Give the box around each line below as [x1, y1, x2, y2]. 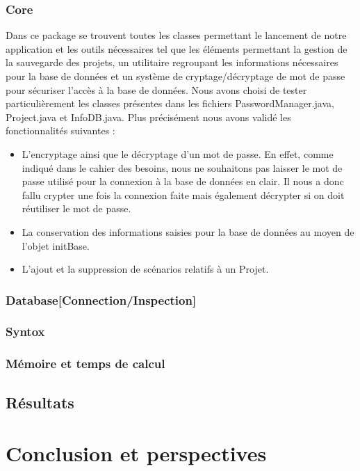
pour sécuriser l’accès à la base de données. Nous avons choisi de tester [6, 82, 307, 97]
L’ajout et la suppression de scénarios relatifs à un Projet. [22, 262, 269, 276]
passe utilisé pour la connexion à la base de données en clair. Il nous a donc [22, 174, 344, 189]
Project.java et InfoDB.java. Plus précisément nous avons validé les [6, 109, 291, 124]
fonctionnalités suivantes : [6, 123, 115, 138]
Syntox [6, 323, 45, 340]
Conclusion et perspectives [6, 439, 267, 468]
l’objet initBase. [22, 238, 90, 253]
